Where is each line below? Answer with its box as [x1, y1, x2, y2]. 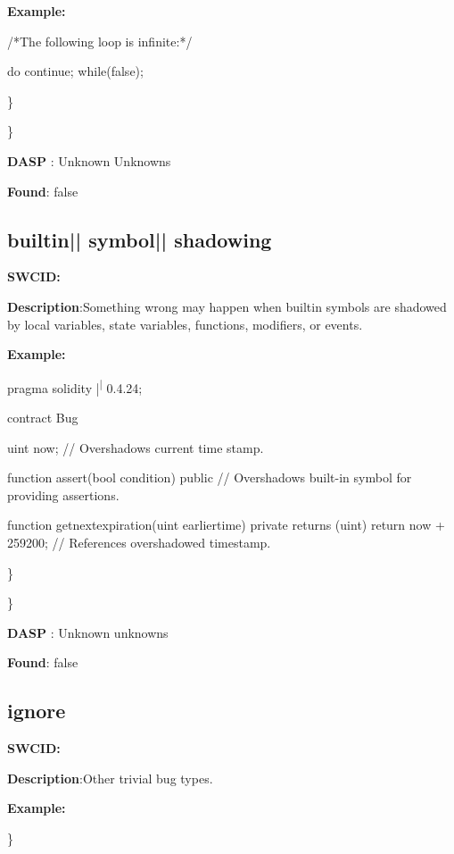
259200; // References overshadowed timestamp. [7, 532, 271, 551]
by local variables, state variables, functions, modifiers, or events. [7, 314, 363, 333]
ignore [7, 697, 66, 724]
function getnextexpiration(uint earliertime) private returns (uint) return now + [7, 515, 445, 534]
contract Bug [7, 407, 78, 426]
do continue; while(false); [7, 62, 144, 80]
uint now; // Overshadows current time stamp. [7, 438, 264, 456]
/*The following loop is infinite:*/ [7, 31, 193, 50]
